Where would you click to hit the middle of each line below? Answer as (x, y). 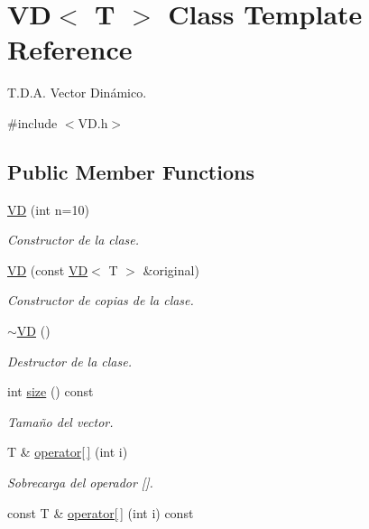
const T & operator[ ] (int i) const (101, 512)
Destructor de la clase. (69, 361)
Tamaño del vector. (60, 421)
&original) (171, 269)
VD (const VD (48, 269)
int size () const (51, 391)
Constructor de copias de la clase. (101, 300)
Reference (70, 49)
